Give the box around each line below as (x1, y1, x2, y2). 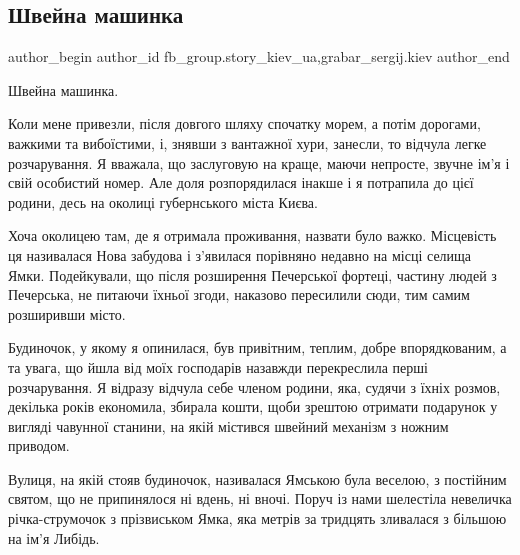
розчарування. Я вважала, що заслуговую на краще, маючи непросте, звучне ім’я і (8, 152, 510, 173)
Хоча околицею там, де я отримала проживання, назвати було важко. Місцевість (8, 225, 497, 246)
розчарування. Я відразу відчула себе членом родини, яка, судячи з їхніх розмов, (8, 376, 501, 397)
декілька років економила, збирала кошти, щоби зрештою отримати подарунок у (8, 396, 498, 417)
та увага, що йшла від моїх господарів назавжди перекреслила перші (8, 356, 428, 377)
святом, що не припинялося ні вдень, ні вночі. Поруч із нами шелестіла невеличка (8, 488, 512, 509)
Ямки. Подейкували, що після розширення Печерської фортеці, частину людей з (8, 264, 497, 285)
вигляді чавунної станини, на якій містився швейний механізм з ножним (8, 415, 449, 436)
